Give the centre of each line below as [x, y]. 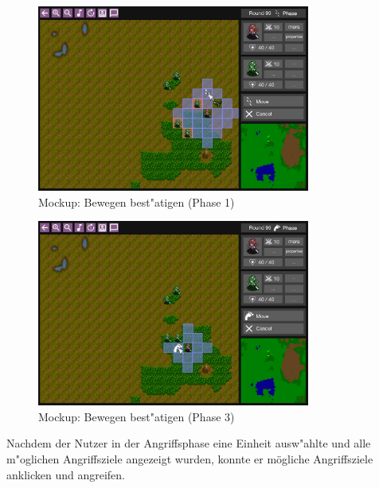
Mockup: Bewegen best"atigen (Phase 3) [137, 416]
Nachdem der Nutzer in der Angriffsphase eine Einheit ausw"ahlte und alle [189, 443]
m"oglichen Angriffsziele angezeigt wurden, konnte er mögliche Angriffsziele [190, 458]
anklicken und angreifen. [66, 474]
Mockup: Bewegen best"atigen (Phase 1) [137, 201]
